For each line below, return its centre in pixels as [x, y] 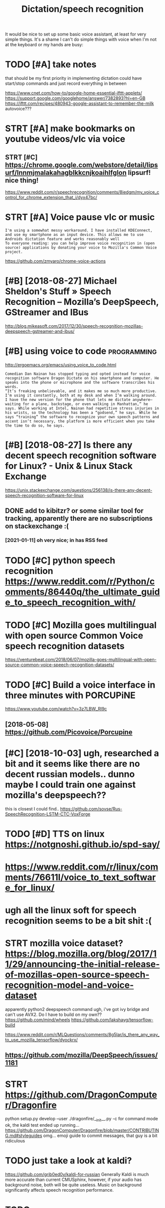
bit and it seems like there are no [72, 763]
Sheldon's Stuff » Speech [58, 291]
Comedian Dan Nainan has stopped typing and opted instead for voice [78, 374]
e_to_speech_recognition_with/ [70, 603]
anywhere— [142, 400]
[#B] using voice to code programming [81, 351]
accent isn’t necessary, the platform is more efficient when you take [80, 421]
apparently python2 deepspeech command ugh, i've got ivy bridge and [77, 1009]
